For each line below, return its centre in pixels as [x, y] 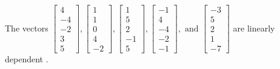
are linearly [254, 28]
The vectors [27, 28]
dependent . [27, 59]
